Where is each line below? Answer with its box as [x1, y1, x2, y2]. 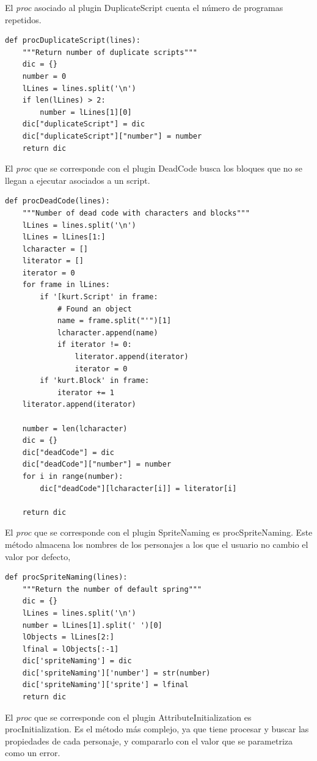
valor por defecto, [5, 550, 71, 563]
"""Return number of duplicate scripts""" [22, 48, 197, 57]
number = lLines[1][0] [40, 107, 132, 117]
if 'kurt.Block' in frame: [40, 376, 150, 385]
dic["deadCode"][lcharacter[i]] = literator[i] [40, 484, 237, 493]
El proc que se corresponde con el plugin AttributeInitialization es [5, 710, 252, 723]
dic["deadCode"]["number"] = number [22, 460, 172, 469]
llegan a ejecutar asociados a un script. [5, 173, 150, 186]
